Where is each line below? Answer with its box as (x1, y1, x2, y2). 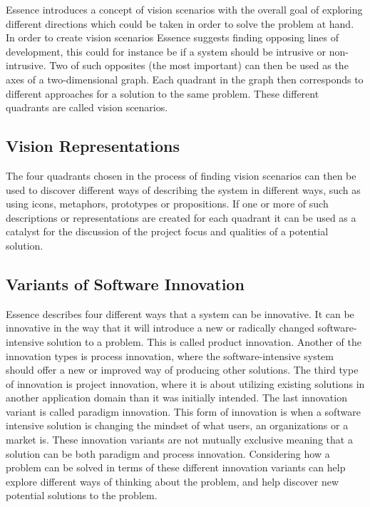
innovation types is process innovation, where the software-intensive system (6, 348, 334, 363)
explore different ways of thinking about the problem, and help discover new (6, 473, 339, 488)
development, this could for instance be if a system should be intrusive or (6, 43, 326, 58)
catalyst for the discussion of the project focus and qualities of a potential (6, 224, 329, 239)
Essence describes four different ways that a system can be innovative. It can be (6, 306, 354, 321)
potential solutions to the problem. (6, 488, 158, 503)
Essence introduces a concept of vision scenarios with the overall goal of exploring (6, 2, 363, 16)
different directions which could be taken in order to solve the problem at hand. (6, 16, 354, 31)
